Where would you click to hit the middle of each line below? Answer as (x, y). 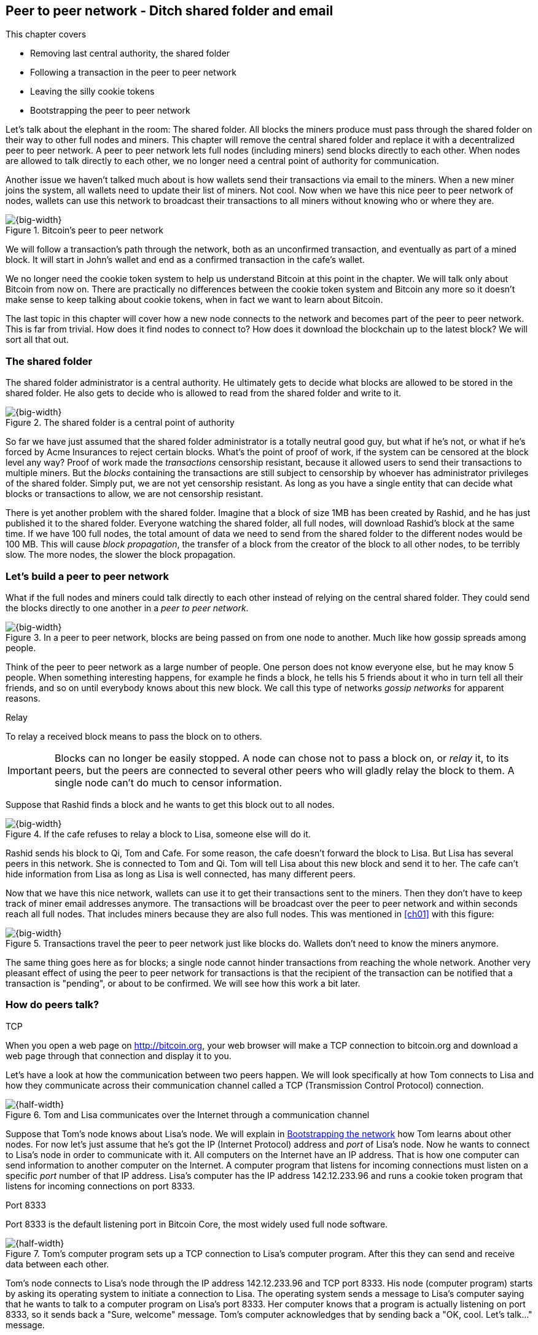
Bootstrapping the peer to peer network (110, 111)
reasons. (23, 698)
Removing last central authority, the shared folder (130, 53)
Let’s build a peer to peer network (87, 576)
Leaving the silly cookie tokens (92, 92)
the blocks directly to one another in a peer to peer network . (127, 608)
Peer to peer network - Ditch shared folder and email (170, 11)
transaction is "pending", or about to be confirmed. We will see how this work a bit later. (183, 983)
